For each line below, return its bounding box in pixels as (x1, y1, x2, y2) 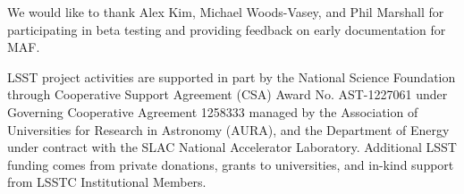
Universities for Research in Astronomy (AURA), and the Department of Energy (7, 120, 450, 139)
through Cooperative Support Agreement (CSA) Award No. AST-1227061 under (7, 85, 448, 104)
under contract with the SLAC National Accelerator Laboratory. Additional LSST (7, 138, 457, 156)
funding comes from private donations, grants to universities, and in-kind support (7, 155, 454, 173)
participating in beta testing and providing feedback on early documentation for (7, 20, 446, 38)
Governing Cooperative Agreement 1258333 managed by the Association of (7, 102, 418, 121)
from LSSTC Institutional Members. (7, 173, 207, 191)
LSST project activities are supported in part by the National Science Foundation (7, 67, 456, 86)
